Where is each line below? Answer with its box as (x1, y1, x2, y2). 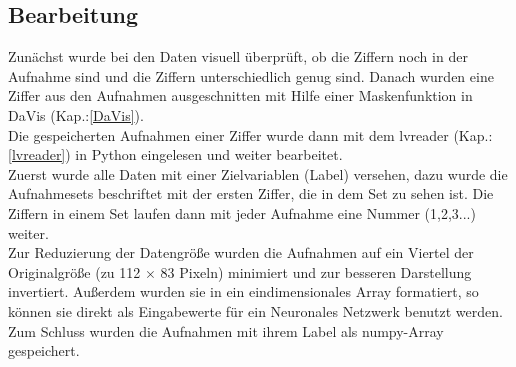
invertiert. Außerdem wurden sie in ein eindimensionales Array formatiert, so (8, 281, 479, 302)
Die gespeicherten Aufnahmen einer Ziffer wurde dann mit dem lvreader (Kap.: (8, 124, 493, 145)
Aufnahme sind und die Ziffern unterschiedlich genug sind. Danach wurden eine (8, 65, 494, 86)
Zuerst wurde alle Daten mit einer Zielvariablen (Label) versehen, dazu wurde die (8, 163, 508, 184)
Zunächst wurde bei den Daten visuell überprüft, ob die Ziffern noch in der (8, 46, 468, 67)
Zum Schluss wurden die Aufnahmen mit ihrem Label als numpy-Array (8, 320, 444, 341)
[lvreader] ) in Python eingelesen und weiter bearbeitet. (8, 144, 343, 165)
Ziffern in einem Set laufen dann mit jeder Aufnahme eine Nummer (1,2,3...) (8, 202, 476, 223)
